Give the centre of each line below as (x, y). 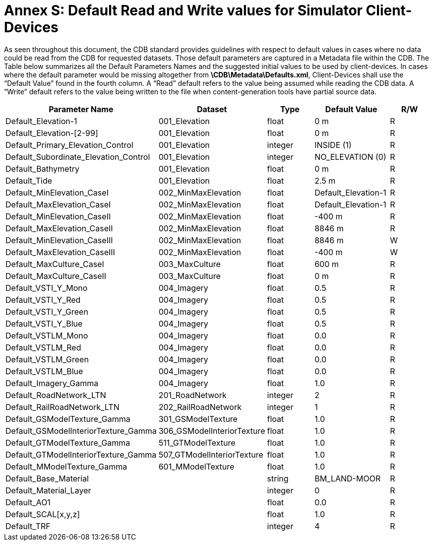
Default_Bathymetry (42, 169)
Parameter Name (81, 109)
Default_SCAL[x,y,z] (43, 514)
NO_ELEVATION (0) (350, 157)
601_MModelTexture (196, 466)
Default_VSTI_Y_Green (47, 311)
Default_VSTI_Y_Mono (47, 288)
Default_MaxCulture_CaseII (56, 276)
